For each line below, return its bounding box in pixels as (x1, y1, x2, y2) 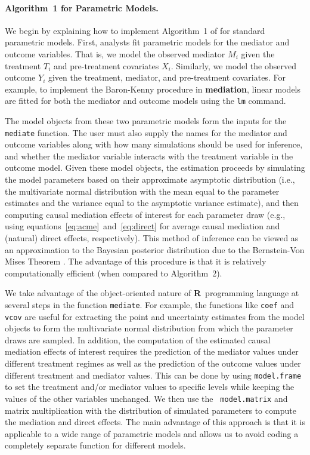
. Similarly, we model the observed (170, 59, 296, 72)
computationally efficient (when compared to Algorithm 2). (5, 266, 222, 279)
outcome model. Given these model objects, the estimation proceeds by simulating (5, 161, 305, 174)
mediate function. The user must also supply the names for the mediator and (5, 126, 287, 139)
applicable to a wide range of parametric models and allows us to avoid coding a (5, 427, 299, 439)
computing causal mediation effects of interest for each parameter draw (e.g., (5, 208, 286, 220)
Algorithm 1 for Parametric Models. (5, 1, 159, 14)
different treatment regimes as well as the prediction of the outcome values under (5, 357, 301, 370)
